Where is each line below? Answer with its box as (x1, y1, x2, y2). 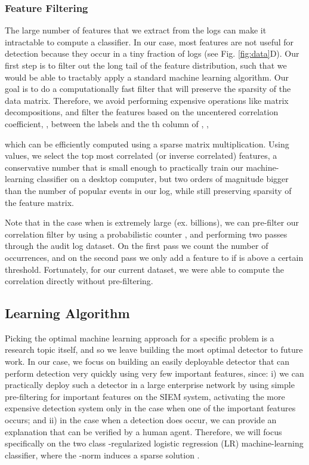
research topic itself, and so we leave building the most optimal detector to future (5, 343, 303, 356)
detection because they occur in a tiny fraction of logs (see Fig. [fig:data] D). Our (5, 47, 299, 60)
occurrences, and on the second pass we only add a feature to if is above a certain (5, 251, 304, 263)
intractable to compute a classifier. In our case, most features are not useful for (5, 35, 294, 48)
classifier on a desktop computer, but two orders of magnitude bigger (36, 173, 289, 185)
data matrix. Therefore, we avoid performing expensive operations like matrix (5, 94, 289, 106)
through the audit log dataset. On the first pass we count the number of (5, 239, 268, 252)
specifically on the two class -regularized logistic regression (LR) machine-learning (5, 437, 304, 449)
